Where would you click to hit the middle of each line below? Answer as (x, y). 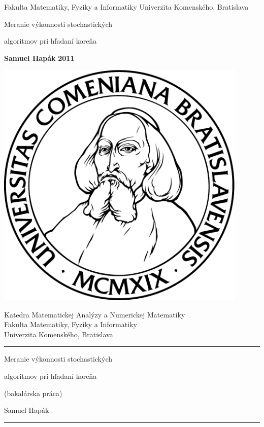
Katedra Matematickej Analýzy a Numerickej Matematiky (95, 314)
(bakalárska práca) (33, 393)
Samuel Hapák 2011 (39, 58)
